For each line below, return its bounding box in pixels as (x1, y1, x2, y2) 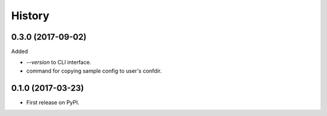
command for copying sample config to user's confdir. (26, 67, 162, 75)
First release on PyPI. (26, 99, 80, 106)
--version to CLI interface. (26, 59, 91, 66)
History (11, 9, 50, 22)
